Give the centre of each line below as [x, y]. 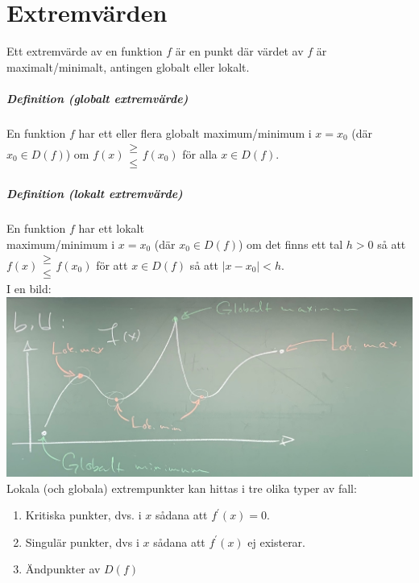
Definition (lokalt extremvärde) [95, 194]
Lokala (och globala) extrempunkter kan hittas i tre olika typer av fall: [182, 488]
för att [112, 265]
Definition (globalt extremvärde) [97, 98]
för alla [200, 154]
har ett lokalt [111, 228]
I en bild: [29, 289]
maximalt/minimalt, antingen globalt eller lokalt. [128, 66]
